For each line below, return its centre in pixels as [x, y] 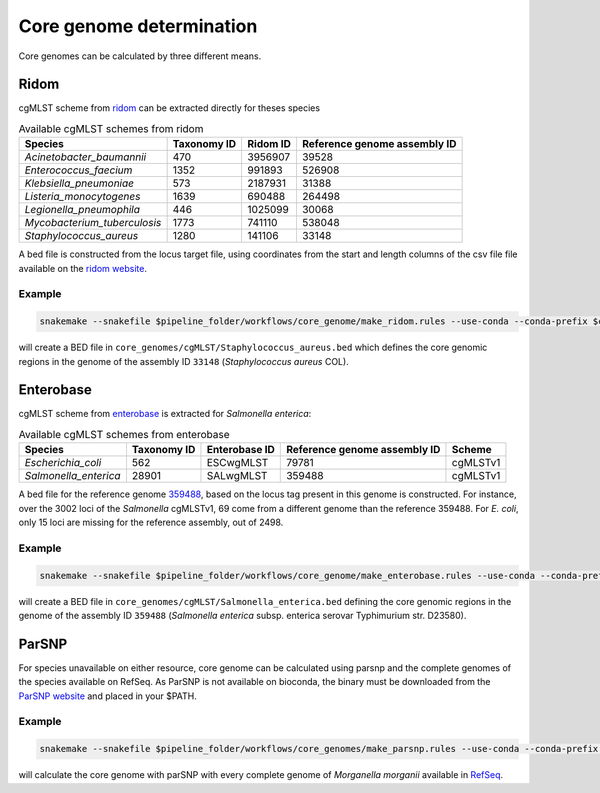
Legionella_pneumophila [82, 210]
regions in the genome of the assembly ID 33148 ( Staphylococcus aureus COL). [183, 361]
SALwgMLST [237, 476]
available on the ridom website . [82, 268]
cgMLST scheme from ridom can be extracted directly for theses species [169, 108]
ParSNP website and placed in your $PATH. [107, 696]
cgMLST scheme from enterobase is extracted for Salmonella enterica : [165, 414]
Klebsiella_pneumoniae [79, 183]
